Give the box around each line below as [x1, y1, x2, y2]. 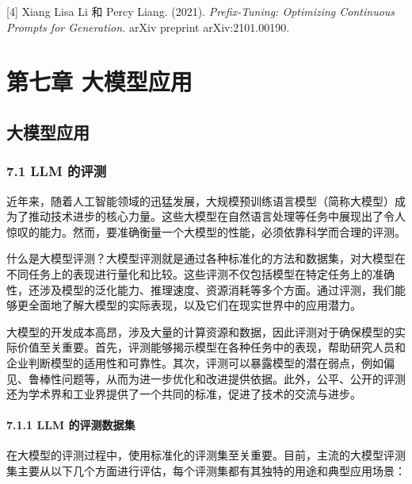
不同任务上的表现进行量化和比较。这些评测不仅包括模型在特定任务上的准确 [6, 265, 395, 282]
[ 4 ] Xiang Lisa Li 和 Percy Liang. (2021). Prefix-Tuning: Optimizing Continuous [6, 3, 395, 19]
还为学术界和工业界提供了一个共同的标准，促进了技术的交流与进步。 [6, 386, 361, 402]
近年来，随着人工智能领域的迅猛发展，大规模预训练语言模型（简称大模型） [6, 192, 395, 209]
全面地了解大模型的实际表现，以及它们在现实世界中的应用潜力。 [28, 297, 361, 313]
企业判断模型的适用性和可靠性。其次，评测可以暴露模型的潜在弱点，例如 [6, 354, 383, 371]
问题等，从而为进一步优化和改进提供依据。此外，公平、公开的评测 [61, 370, 406, 386]
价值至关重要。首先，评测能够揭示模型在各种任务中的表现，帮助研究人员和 [17, 339, 406, 355]
